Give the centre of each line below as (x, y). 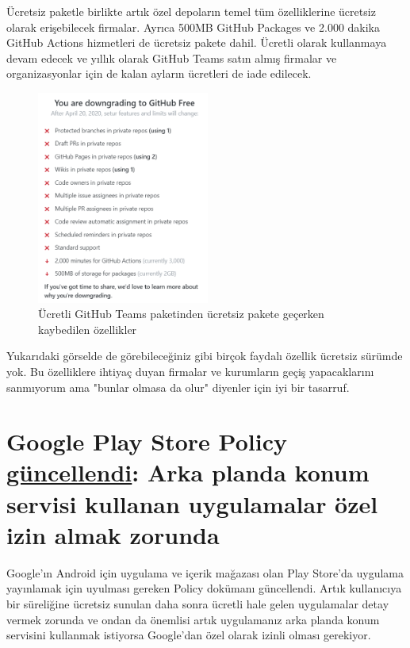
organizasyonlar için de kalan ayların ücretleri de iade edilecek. (159, 73)
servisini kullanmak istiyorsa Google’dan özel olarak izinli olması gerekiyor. (189, 635)
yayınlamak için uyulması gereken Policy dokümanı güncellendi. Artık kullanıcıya (204, 588)
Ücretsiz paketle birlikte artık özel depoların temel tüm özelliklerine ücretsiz (191, 11)
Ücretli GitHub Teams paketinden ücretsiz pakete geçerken (181, 314)
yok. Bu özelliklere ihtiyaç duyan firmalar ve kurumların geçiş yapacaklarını (190, 371)
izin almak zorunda (113, 534)
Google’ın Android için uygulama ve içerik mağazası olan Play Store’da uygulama (205, 572)
